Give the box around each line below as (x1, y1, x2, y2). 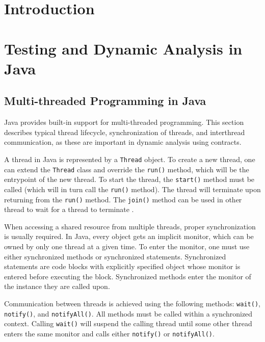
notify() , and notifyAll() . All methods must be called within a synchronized (4, 308, 253, 319)
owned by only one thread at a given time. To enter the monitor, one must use (4, 241, 250, 251)
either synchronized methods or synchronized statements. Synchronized (4, 251, 226, 261)
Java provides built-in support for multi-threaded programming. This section (4, 117, 244, 127)
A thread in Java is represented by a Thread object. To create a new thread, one (4, 153, 255, 164)
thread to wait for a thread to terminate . (4, 204, 134, 215)
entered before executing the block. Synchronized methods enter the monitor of (4, 271, 251, 281)
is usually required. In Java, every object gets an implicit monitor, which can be (4, 231, 254, 242)
